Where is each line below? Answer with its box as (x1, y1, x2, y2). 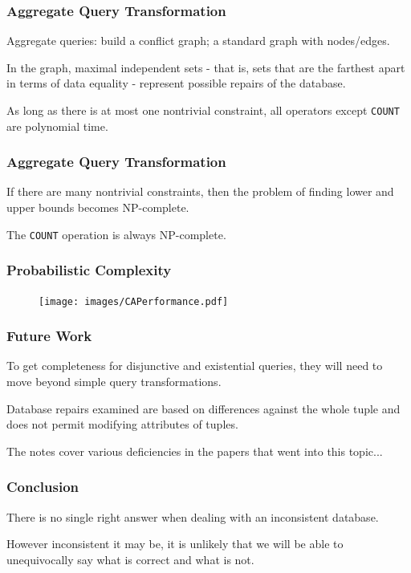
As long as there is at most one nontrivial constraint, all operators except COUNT (6, 102, 400, 118)
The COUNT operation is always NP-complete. (6, 226, 226, 242)
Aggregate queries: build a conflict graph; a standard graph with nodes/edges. (6, 32, 390, 49)
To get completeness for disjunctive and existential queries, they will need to (6, 357, 383, 374)
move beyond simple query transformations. (6, 373, 222, 389)
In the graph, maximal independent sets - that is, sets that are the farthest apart (6, 59, 405, 75)
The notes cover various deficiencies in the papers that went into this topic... (6, 442, 383, 459)
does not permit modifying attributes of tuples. (6, 416, 238, 433)
